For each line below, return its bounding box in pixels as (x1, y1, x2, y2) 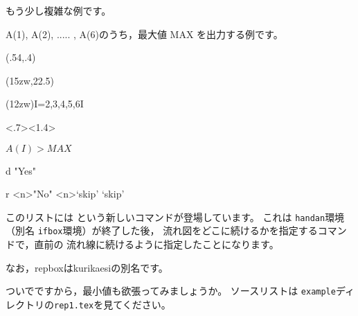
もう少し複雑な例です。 (6, 3, 111, 17)
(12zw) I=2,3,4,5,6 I (6, 96, 84, 111)
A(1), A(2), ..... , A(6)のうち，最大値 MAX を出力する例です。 (6, 26, 283, 41)
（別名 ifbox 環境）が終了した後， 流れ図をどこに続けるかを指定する (6, 223, 318, 238)
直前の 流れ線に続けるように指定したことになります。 (34, 237, 279, 252)
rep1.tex (54, 300, 94, 310)
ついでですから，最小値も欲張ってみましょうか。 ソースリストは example (6, 283, 336, 298)
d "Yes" (6, 163, 37, 177)
